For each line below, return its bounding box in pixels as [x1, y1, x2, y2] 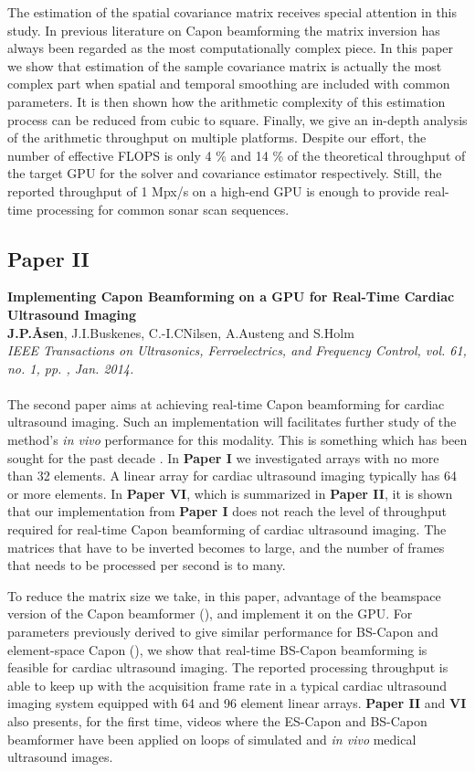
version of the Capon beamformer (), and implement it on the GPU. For [7, 604, 413, 623]
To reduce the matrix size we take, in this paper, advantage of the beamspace [7, 586, 441, 605]
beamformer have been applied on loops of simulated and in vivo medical [7, 729, 417, 748]
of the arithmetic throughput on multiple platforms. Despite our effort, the [7, 128, 427, 147]
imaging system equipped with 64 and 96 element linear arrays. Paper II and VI [7, 693, 467, 713]
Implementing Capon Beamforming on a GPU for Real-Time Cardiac [7, 287, 455, 306]
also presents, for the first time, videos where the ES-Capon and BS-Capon [7, 711, 427, 730]
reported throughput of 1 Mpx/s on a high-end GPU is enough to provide [7, 181, 420, 200]
